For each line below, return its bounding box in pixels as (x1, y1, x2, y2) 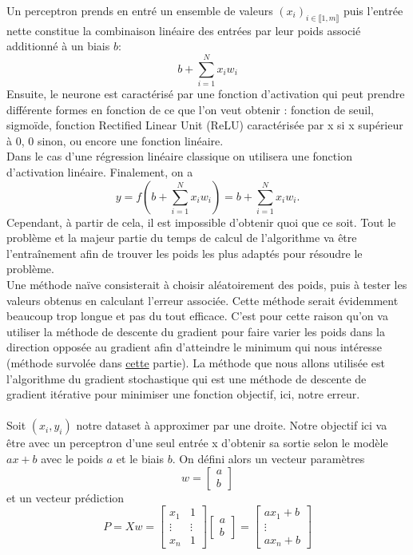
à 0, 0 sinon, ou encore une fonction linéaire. (6, 132, 224, 149)
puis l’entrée (343, 2, 403, 18)
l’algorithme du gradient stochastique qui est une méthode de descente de (6, 370, 367, 387)
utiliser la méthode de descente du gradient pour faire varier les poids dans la (6, 323, 385, 339)
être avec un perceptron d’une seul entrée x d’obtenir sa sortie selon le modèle (6, 434, 388, 451)
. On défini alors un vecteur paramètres (172, 450, 365, 466)
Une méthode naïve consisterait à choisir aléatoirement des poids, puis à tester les (6, 276, 407, 293)
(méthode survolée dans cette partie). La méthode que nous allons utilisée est (6, 355, 385, 371)
